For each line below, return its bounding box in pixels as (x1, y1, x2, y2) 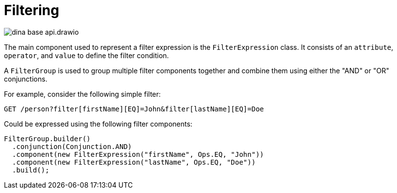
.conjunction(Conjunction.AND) (12, 142, 132, 150)
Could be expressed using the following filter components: (4, 119, 192, 128)
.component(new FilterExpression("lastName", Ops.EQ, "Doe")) (12, 158, 256, 166)
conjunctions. (4, 74, 47, 83)
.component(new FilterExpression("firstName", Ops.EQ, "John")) (12, 150, 264, 158)
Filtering (4, 2, 59, 19)
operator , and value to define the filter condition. (4, 51, 169, 60)
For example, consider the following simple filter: (4, 89, 161, 98)
